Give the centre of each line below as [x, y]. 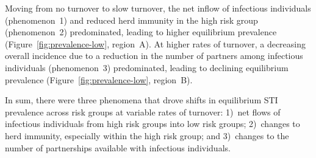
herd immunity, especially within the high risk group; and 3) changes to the [147, 135]
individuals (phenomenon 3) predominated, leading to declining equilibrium [147, 67]
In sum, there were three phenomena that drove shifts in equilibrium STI [142, 100]
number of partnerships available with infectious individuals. [118, 147]
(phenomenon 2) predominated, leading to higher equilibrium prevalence [141, 32]
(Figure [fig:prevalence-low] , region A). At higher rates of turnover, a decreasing [156, 43]
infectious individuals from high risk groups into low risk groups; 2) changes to [153, 124]
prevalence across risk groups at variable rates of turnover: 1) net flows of [143, 112]
